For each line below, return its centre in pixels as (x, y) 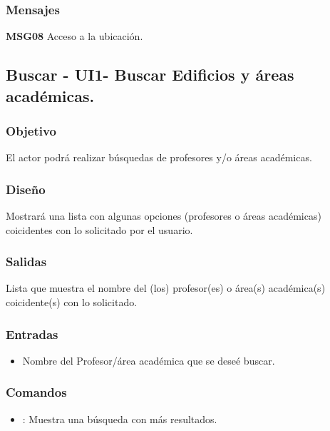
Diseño (26, 189)
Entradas (32, 334)
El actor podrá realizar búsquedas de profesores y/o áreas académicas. (159, 157)
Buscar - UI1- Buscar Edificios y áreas (150, 75)
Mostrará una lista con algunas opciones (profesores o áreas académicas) (164, 216)
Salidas (26, 262)
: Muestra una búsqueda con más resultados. (120, 419)
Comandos (36, 392)
